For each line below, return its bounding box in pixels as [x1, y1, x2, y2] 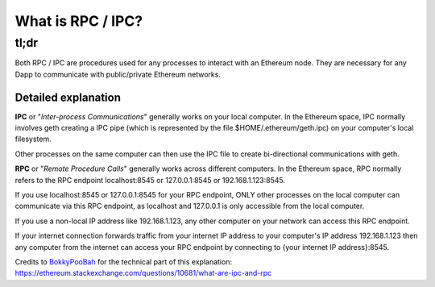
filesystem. [14, 134, 52, 144]
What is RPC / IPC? [14, 12, 143, 30]
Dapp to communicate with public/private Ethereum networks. [14, 69, 222, 79]
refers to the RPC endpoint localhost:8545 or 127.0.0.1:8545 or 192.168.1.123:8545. [14, 175, 286, 185]
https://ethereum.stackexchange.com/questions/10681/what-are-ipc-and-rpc [14, 268, 272, 278]
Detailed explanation [14, 90, 121, 104]
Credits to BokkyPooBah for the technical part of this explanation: [14, 256, 233, 266]
